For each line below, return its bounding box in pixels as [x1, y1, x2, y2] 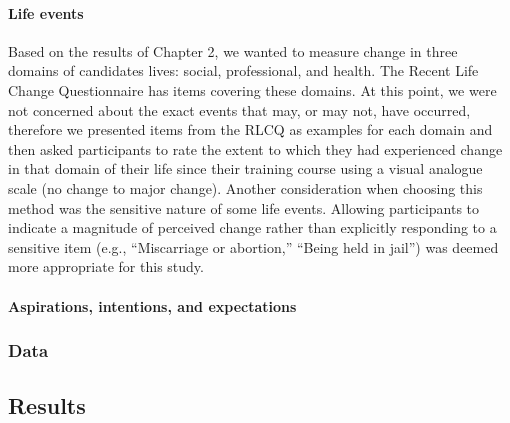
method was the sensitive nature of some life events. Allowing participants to [8, 197, 480, 218]
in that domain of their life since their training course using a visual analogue [8, 158, 483, 179]
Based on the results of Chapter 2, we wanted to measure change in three [8, 40, 458, 61]
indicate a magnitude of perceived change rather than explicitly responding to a [8, 217, 497, 238]
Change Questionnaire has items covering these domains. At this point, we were [8, 79, 497, 100]
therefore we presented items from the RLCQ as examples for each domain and [8, 119, 493, 140]
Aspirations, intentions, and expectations [8, 295, 297, 316]
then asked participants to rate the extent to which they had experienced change [8, 138, 503, 159]
